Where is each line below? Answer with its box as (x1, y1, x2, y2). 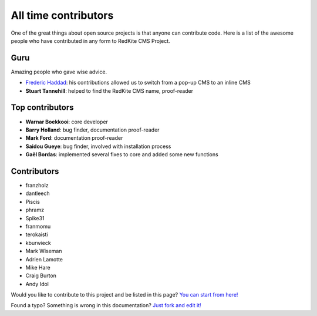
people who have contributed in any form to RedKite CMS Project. (11, 37, 170, 44)
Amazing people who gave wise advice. (11, 68, 107, 75)
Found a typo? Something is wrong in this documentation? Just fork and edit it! (11, 302, 202, 309)
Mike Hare (25, 264, 50, 271)
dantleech (25, 190, 50, 197)
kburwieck (25, 239, 51, 246)
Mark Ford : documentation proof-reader (25, 135, 123, 142)
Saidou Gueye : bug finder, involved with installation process (25, 143, 171, 150)
